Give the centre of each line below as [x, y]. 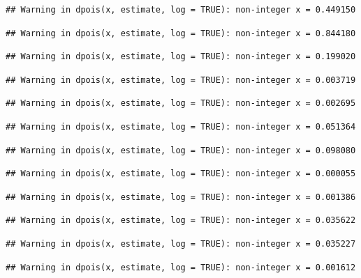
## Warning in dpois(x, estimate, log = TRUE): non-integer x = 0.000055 [181, 174]
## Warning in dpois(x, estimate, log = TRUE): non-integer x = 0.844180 [181, 33]
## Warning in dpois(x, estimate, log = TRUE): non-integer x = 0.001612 [181, 267]
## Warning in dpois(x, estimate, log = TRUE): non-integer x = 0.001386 [181, 197]
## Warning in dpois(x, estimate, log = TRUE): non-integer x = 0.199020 [181, 57]
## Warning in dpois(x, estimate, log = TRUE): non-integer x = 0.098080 [181, 150]
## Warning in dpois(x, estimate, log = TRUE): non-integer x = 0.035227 [181, 244]
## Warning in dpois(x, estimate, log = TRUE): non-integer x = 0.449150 [181, 10]
